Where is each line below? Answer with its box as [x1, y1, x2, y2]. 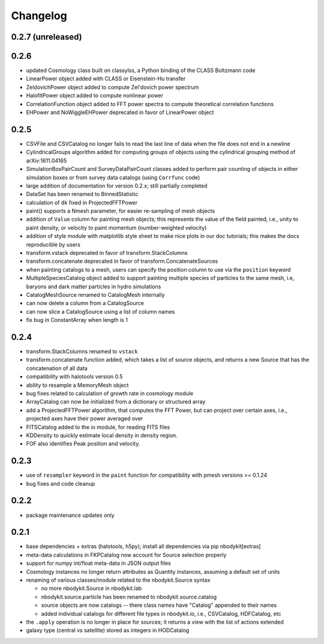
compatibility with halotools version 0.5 [26, 373, 123, 380]
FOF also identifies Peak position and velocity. [26, 440, 140, 447]
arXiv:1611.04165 [26, 157, 67, 164]
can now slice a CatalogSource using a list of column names [26, 308, 175, 315]
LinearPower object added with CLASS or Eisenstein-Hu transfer [26, 75, 186, 82]
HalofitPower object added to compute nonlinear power [26, 92, 164, 99]
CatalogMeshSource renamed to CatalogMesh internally [26, 291, 165, 298]
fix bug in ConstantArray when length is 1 [26, 317, 128, 324]
